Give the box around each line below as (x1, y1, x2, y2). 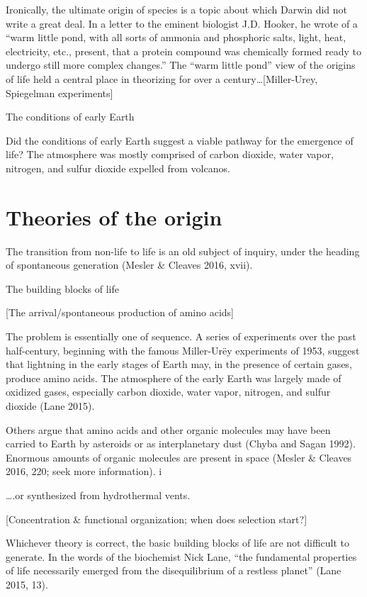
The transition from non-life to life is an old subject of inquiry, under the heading (6, 243, 360, 258)
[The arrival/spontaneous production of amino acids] (6, 305, 234, 320)
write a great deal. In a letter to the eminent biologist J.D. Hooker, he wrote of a (6, 16, 358, 30)
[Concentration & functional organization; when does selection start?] (6, 511, 307, 526)
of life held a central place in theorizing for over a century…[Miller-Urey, (6, 71, 318, 86)
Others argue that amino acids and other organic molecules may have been (6, 422, 331, 437)
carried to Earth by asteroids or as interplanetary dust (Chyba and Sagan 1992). (6, 436, 356, 451)
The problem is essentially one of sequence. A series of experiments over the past (6, 329, 356, 344)
